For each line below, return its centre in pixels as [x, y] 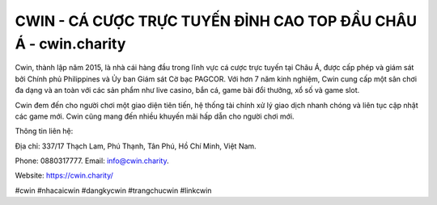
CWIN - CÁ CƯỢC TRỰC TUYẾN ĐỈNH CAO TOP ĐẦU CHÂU [216, 21]
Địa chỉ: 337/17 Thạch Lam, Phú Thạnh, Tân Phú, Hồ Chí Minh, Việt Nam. [136, 146]
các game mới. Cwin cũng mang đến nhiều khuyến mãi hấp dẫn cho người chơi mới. [155, 116]
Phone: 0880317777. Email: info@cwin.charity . [92, 161]
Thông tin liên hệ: [44, 131]
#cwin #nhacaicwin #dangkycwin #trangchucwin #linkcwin [113, 190]
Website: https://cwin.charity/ [64, 176]
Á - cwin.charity [70, 44]
